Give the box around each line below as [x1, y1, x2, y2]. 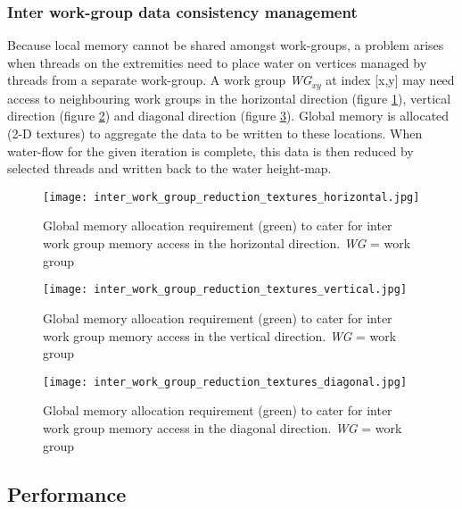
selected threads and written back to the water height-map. [7, 159, 332, 178]
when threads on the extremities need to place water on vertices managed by [7, 53, 427, 71]
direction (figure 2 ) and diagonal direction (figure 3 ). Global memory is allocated [7, 106, 450, 125]
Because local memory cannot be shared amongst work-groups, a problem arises [7, 36, 444, 54]
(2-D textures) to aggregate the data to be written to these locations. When [7, 124, 423, 143]
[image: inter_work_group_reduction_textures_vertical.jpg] [43, 283, 408, 296]
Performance [7, 480, 127, 507]
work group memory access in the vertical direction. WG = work [43, 326, 397, 345]
